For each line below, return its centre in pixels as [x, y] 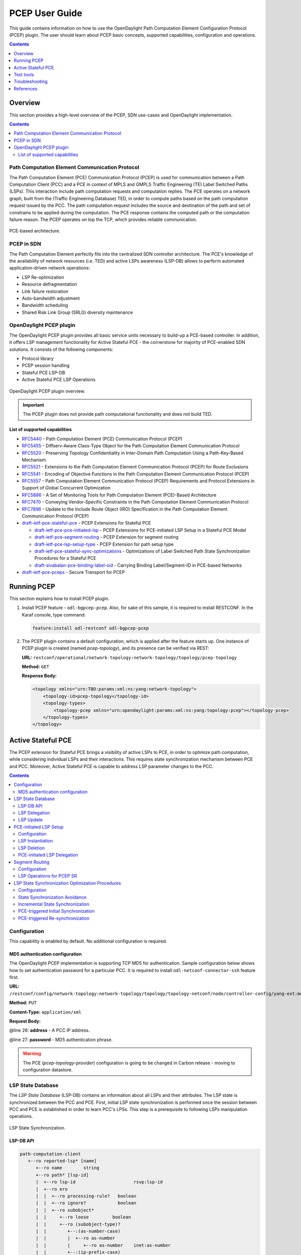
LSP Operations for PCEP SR [48, 876]
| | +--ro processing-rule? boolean [86, 1196]
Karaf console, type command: [54, 614]
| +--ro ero [52, 1189]
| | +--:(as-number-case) [78, 1231]
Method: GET [36, 666]
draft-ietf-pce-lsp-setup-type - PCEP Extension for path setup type [104, 544]
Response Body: [39, 676]
